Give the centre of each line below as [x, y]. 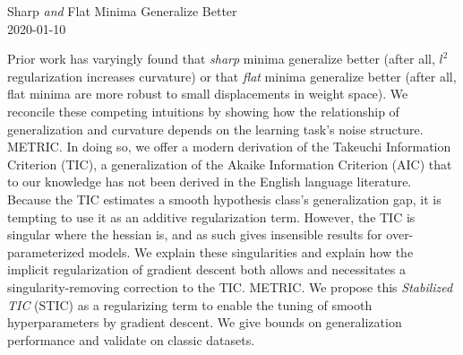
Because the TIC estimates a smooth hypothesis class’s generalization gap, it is [224, 199]
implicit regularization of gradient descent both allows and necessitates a [206, 269]
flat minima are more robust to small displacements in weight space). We [208, 94]
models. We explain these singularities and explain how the [251, 251]
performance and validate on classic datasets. [131, 339]
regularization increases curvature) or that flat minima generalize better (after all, [232, 76]
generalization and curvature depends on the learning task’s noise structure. [215, 129]
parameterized [46, 251]
